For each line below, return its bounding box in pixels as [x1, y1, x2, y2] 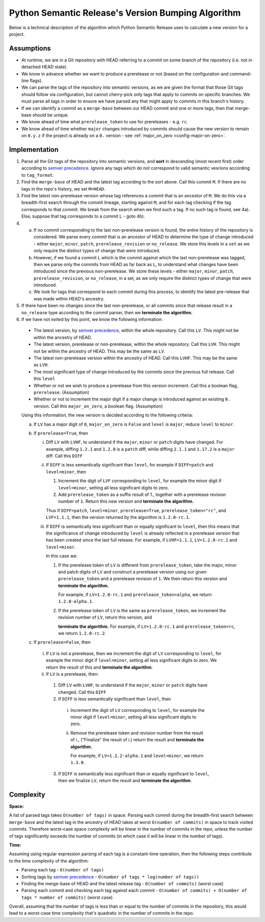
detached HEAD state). [21, 64, 68, 70]
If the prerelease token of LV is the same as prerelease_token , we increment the [58, 607, 226, 613]
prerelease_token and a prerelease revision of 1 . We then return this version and [58, 576, 227, 582]
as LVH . [33, 362, 49, 368]
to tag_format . [21, 172, 54, 178]
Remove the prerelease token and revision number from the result [70, 730, 204, 736]
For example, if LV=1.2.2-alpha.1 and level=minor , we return [70, 753, 204, 759]
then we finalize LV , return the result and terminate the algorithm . [58, 778, 192, 784]
